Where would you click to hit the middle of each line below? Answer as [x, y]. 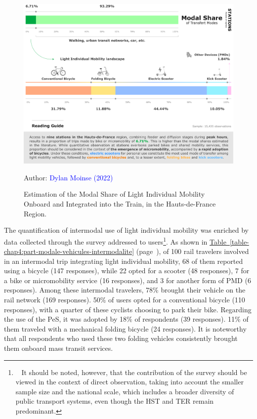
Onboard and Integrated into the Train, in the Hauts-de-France [120, 204]
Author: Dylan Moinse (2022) [68, 177]
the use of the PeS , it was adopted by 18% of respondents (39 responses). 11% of [126, 319]
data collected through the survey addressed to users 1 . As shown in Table [115, 241]
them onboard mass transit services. [59, 348]
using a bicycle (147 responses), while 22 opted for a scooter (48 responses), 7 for [127, 271]
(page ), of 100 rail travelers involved [193, 251]
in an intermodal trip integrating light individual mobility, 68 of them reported [124, 261]
